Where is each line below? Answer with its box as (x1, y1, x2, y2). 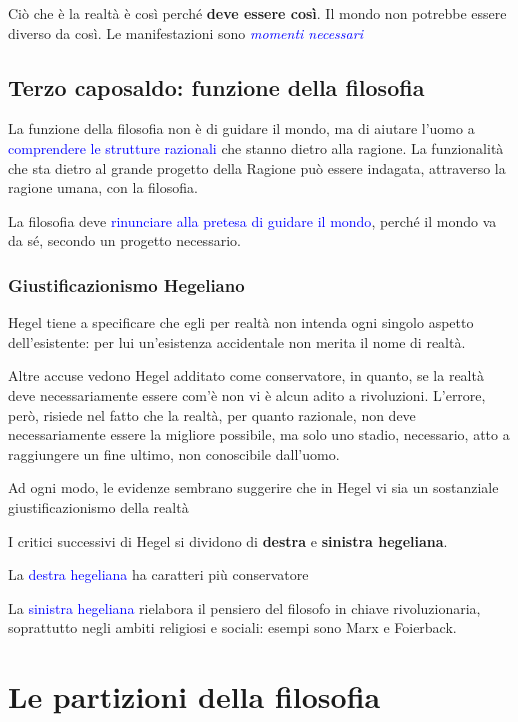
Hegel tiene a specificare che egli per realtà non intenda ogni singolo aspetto (8, 312, 474, 333)
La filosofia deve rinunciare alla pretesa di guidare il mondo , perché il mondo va (8, 210, 497, 231)
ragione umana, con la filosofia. (8, 177, 198, 198)
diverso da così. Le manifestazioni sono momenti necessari (8, 22, 363, 43)
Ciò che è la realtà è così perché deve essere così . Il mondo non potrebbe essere (8, 3, 507, 23)
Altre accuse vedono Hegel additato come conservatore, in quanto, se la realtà (8, 365, 484, 386)
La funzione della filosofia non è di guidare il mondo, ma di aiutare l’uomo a (8, 118, 475, 139)
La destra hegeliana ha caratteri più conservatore (8, 564, 309, 585)
